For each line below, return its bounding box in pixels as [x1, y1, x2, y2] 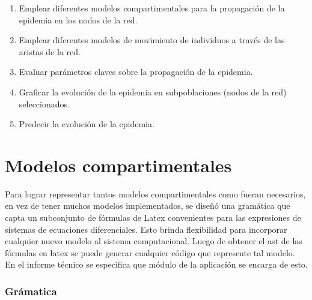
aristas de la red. [19, 45, 81, 58]
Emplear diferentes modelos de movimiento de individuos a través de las [19, 34, 285, 46]
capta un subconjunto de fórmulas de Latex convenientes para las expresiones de [5, 211, 301, 224]
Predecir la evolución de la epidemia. [19, 118, 154, 130]
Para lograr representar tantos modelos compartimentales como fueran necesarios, [5, 187, 306, 200]
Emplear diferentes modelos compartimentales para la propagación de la [19, 2, 285, 14]
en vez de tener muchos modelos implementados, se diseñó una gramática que [5, 199, 290, 212]
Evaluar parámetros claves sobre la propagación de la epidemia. [19, 65, 253, 78]
